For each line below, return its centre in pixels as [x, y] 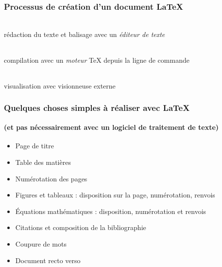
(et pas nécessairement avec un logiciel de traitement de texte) [111, 127]
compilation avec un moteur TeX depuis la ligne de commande [97, 60]
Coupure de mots [41, 243]
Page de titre [34, 146]
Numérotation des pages [51, 178]
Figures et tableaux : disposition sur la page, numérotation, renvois [115, 195]
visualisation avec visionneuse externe [60, 86]
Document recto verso [48, 260]
